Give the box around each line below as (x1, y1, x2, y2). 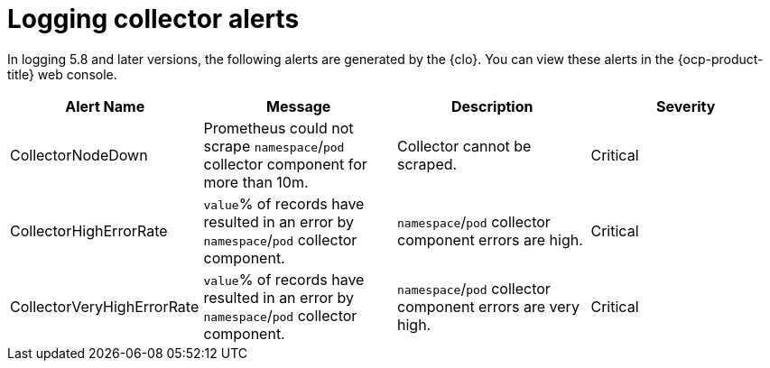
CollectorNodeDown (10, 145, 148, 164)
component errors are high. (397, 230, 583, 249)
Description (451, 97, 533, 115)
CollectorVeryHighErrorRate (10, 297, 199, 316)
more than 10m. (203, 172, 309, 191)
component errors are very (397, 297, 580, 316)
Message (266, 97, 331, 115)
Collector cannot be (397, 136, 532, 155)
